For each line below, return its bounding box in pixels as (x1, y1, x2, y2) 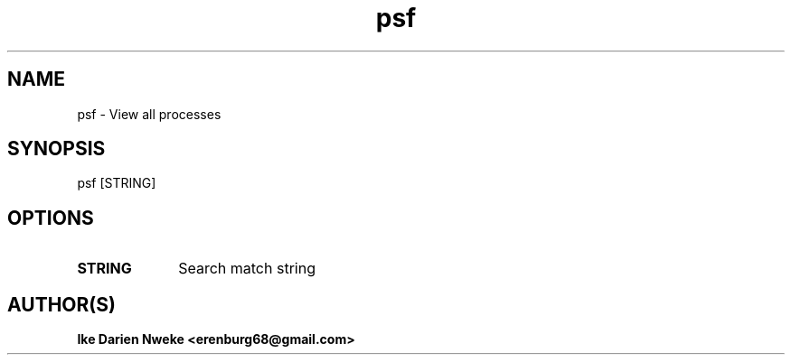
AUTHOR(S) (7, 292, 116, 316)
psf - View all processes (77, 106, 222, 122)
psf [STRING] (77, 175, 156, 191)
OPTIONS (7, 206, 94, 229)
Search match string (178, 259, 316, 278)
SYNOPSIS (7, 137, 106, 161)
